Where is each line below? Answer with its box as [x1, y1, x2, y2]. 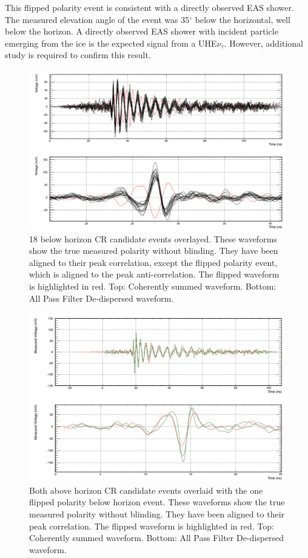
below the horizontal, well [195, 13, 290, 25]
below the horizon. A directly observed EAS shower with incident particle [5, 25, 278, 38]
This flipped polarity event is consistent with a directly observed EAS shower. [5, 1, 294, 13]
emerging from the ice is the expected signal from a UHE [5, 36, 217, 49]
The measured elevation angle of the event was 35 [5, 13, 190, 25]
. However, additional [224, 36, 303, 49]
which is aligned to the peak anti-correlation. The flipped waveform [29, 268, 280, 281]
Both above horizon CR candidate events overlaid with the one [29, 483, 263, 496]
